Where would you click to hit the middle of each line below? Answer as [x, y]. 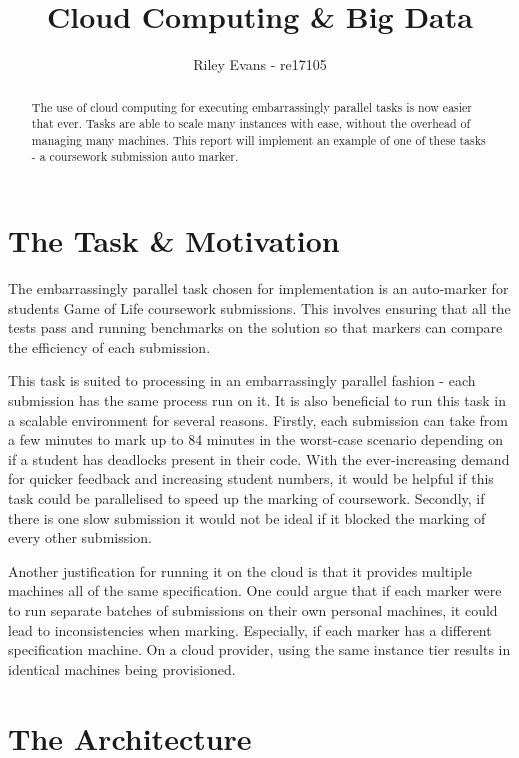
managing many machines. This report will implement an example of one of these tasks [258, 139]
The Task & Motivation [174, 240]
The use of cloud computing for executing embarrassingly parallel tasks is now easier [252, 106]
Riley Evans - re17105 [260, 64]
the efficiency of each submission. [109, 346]
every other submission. [80, 537]
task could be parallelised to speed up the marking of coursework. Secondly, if [246, 498]
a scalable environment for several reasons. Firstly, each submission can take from [258, 419]
